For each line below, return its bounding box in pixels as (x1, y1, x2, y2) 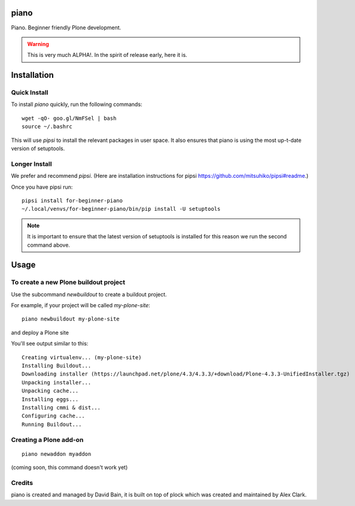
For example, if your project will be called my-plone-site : (11, 302, 151, 309)
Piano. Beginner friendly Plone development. (11, 24, 122, 31)
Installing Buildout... (22, 362, 92, 369)
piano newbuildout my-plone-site (22, 316, 120, 323)
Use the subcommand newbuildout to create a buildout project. (11, 290, 167, 298)
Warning (27, 40, 49, 47)
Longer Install (11, 159, 52, 168)
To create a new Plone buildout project (11, 278, 126, 287)
